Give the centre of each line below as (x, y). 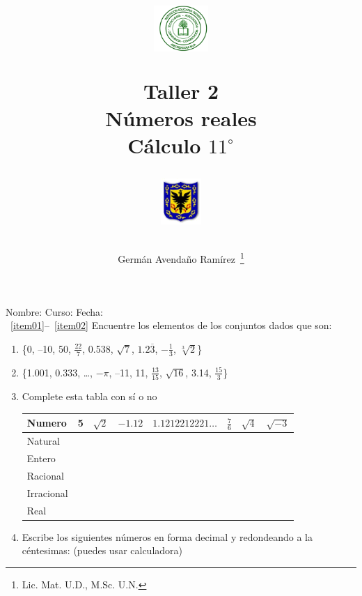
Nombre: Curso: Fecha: (54, 311)
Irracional (47, 492)
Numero (47, 423)
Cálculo (164, 145)
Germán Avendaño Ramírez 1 (181, 258)
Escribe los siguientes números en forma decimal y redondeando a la (167, 536)
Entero (41, 458)
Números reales (181, 117)
